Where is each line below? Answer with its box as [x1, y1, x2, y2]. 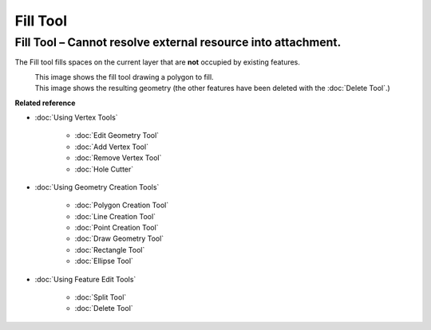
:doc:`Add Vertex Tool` [74, 142, 149, 151]
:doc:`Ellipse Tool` [74, 256, 133, 266]
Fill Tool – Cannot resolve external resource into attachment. [14, 35, 342, 49]
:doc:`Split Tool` [74, 293, 127, 302]
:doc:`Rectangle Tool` [74, 245, 145, 254]
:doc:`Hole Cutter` [74, 164, 134, 174]
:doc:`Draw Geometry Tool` [74, 234, 164, 243]
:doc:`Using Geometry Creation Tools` [34, 182, 160, 191]
